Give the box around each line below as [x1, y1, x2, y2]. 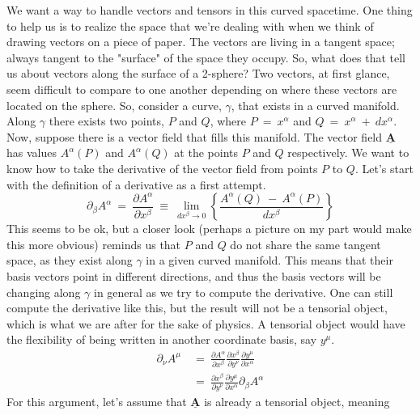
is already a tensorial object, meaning [204, 392, 390, 409]
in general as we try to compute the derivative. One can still [94, 283, 393, 300]
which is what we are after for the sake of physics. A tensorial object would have [6, 315, 405, 332]
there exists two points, [49, 112, 164, 129]
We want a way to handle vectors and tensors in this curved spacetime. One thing [6, 2, 413, 18]
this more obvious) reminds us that [6, 235, 181, 252]
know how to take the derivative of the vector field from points [6, 159, 318, 176]
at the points [174, 144, 238, 161]
